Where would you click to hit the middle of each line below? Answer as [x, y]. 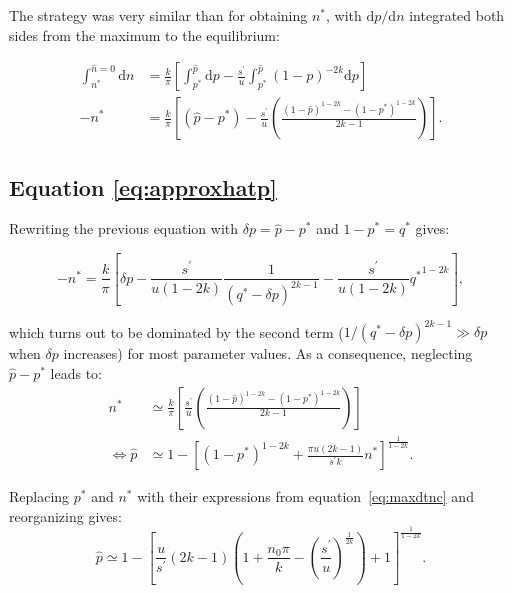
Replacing [39, 496]
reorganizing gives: [65, 515]
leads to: [76, 373]
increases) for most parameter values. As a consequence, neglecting [268, 353]
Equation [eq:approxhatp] [143, 186]
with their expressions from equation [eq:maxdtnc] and [305, 496]
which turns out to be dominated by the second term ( [176, 331]
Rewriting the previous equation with [124, 228]
